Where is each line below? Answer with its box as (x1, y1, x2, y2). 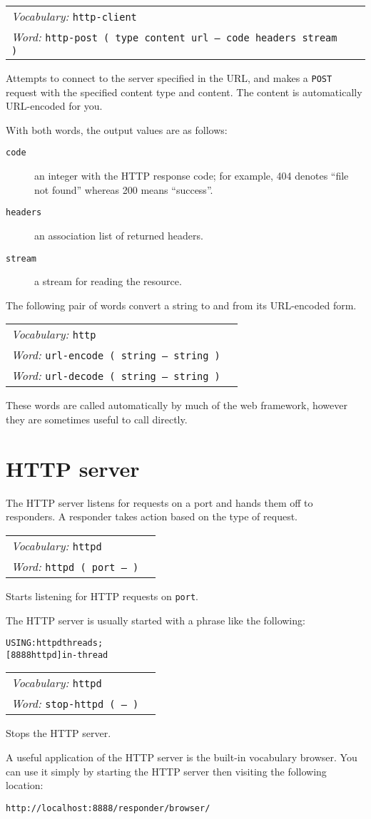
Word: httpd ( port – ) (11, 557, 139, 575)
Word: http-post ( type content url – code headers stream (11, 29, 337, 45)
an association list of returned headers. (34, 227, 203, 242)
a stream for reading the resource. (34, 274, 182, 289)
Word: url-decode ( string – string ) (11, 367, 220, 384)
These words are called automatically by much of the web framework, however (6, 398, 348, 413)
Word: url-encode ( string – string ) (11, 346, 220, 364)
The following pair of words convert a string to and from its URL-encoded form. (6, 297, 357, 312)
